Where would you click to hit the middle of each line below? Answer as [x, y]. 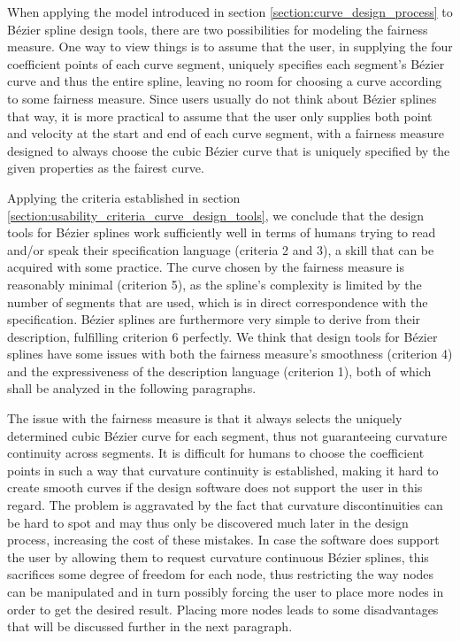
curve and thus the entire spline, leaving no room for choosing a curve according [225, 81]
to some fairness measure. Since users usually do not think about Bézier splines [222, 98]
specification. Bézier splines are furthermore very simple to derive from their [214, 319]
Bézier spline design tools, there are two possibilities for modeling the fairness [218, 29]
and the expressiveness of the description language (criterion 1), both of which [219, 371]
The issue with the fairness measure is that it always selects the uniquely [205, 418]
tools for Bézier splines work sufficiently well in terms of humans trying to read [222, 232]
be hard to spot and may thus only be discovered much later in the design [208, 522]
